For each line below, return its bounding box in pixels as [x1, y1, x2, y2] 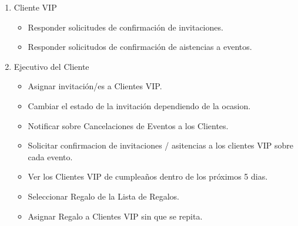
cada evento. [28, 150, 73, 163]
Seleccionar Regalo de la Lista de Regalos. [28, 190, 179, 202]
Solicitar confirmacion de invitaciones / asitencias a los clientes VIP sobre [28, 139, 294, 151]
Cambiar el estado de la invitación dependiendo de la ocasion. [28, 99, 251, 112]
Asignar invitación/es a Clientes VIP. [28, 80, 162, 92]
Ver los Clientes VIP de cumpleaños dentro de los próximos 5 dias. [28, 170, 268, 183]
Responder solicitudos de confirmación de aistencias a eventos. [28, 41, 252, 53]
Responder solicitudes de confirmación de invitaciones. [28, 21, 223, 33]
